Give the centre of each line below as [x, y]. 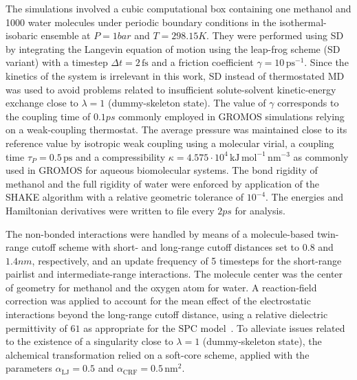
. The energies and [304, 197]
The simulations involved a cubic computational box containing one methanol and [178, 8]
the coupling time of [48, 116]
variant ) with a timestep [57, 62]
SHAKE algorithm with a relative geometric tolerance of [125, 197]
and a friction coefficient [203, 62]
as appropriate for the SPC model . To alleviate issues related [214, 327]
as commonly [321, 156]
